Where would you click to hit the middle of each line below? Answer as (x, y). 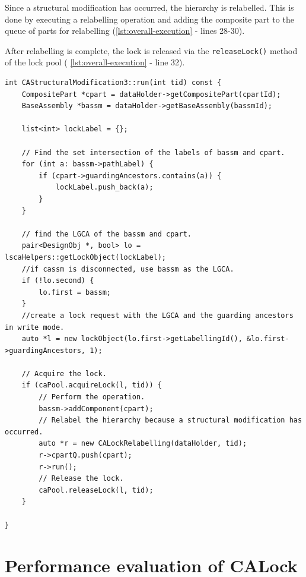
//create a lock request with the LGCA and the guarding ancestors (157, 315)
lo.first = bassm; (75, 292)
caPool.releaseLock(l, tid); (96, 490)
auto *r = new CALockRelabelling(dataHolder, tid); (143, 444)
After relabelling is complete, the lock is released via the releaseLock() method (151, 50)
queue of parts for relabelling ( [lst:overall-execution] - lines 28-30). (125, 31)
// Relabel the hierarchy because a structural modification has (170, 420)
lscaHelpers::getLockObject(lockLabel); (86, 257)
